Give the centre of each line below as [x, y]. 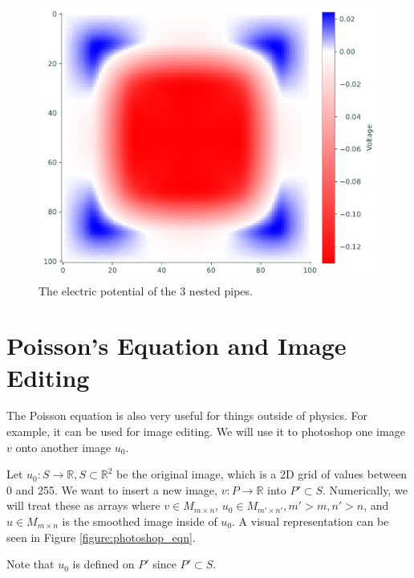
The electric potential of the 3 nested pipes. [146, 290]
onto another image [63, 447]
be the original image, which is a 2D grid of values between [262, 474]
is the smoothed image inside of [140, 521]
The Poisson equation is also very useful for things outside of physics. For [187, 415]
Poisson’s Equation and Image [177, 346]
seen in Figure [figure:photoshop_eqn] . [101, 537]
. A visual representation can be [310, 521]
